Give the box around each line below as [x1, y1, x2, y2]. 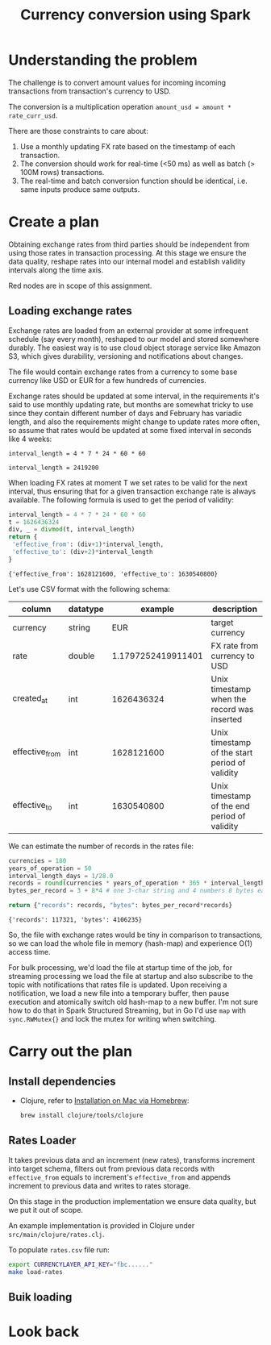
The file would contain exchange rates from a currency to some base [8, 367, 238, 377]
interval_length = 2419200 [8, 464, 99, 472]
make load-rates [8, 1268, 63, 1276]
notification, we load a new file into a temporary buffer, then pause [8, 989, 230, 998]
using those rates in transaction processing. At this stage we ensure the [8, 248, 247, 257]
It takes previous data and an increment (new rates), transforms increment [8, 1155, 256, 1164]
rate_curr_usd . [8, 110, 58, 120]
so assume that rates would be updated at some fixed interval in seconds [8, 425, 252, 435]
